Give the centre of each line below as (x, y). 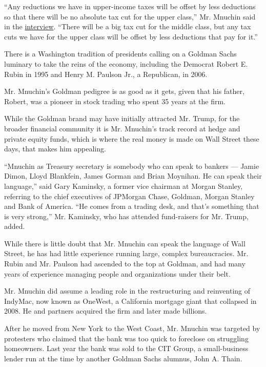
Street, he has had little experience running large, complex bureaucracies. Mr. (126, 253)
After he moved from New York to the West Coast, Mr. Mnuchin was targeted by (132, 328)
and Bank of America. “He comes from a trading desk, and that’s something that (132, 206)
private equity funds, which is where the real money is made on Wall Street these (132, 138)
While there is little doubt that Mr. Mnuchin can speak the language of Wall (125, 243)
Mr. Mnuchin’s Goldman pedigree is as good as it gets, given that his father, (124, 91)
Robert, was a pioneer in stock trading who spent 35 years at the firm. (115, 101)
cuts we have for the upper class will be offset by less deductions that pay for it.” (131, 36)
